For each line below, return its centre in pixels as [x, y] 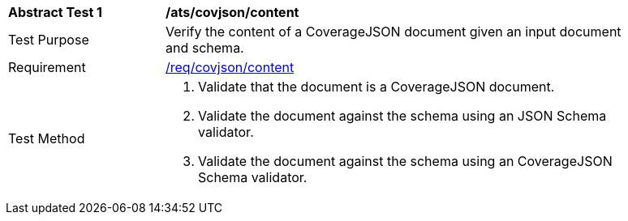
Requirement [47, 67]
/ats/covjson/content [232, 12]
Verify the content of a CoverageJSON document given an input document [394, 32]
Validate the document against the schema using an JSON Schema [402, 116]
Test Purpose [49, 40]
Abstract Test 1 [55, 12]
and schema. [205, 48]
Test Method [47, 138]
